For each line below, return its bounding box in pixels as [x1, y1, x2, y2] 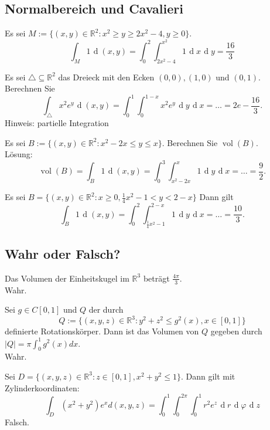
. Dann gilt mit [180, 370, 235, 382]
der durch [88, 303, 124, 316]
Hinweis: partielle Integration [5, 117, 109, 129]
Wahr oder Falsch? [5, 245, 121, 263]
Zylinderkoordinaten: [5, 381, 80, 394]
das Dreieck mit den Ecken [58, 70, 155, 83]
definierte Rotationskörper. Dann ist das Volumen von [5, 325, 199, 337]
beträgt [143, 272, 170, 284]
